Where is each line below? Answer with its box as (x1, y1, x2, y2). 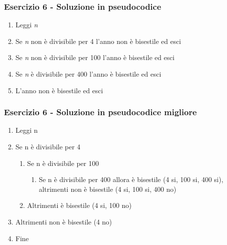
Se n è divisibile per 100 (27, 158, 99, 168)
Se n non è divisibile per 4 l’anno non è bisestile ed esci (15, 36, 181, 46)
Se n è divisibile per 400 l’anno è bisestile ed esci (15, 69, 161, 79)
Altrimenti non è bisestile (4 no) (15, 216, 112, 226)
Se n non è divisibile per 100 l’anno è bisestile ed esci (15, 52, 175, 62)
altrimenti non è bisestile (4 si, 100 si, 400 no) (39, 184, 177, 194)
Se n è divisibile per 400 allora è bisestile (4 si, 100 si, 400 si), (39, 174, 224, 184)
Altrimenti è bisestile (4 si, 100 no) (27, 200, 132, 210)
